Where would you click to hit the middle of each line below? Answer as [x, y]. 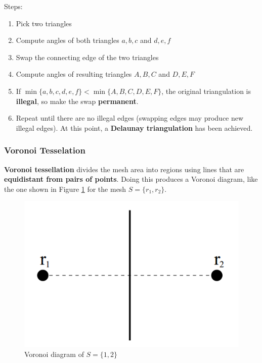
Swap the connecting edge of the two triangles [87, 57]
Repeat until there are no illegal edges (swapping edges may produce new [130, 118]
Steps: [13, 6]
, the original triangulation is [206, 91]
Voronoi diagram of [54, 354]
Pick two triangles [44, 23]
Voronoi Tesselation [45, 150]
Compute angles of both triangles [68, 40]
